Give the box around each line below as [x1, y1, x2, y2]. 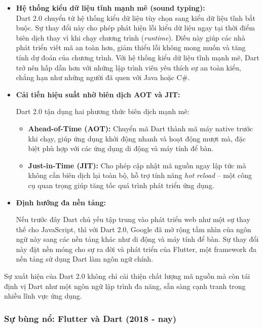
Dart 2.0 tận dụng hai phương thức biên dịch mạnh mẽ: [16, 106, 190, 117]
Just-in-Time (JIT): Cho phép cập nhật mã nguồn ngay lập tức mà [28, 160, 246, 170]
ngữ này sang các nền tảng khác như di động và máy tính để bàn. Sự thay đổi [16, 234, 259, 244]
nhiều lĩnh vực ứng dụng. [4, 290, 82, 301]
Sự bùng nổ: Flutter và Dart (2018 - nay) [4, 312, 177, 324]
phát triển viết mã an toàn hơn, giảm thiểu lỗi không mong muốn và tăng [16, 42, 246, 53]
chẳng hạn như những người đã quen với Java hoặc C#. [16, 72, 190, 83]
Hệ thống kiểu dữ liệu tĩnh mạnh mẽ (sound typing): [16, 3, 205, 13]
